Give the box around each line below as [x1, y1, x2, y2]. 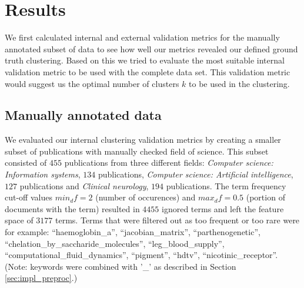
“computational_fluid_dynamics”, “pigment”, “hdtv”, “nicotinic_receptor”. [5, 249, 278, 261]
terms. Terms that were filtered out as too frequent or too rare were [55, 214, 300, 226]
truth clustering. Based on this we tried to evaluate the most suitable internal [5, 54, 285, 66]
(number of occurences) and [95, 191, 196, 203]
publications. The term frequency [166, 179, 286, 192]
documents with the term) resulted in [5, 202, 140, 215]
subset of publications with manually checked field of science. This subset [5, 145, 269, 157]
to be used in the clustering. [189, 77, 290, 89]
